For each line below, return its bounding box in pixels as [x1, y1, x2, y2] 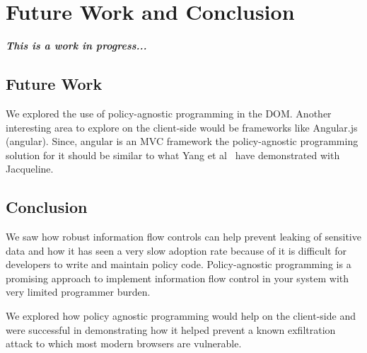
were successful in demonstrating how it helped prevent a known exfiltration [6, 322, 336, 337]
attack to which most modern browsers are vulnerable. [6, 336, 242, 351]
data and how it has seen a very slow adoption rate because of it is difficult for [6, 243, 346, 257]
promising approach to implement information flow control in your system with [6, 270, 349, 285]
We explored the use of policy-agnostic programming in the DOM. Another [6, 105, 332, 120]
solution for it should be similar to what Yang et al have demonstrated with [6, 147, 340, 162]
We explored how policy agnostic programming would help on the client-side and [6, 308, 356, 323]
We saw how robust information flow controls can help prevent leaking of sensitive [6, 229, 361, 244]
